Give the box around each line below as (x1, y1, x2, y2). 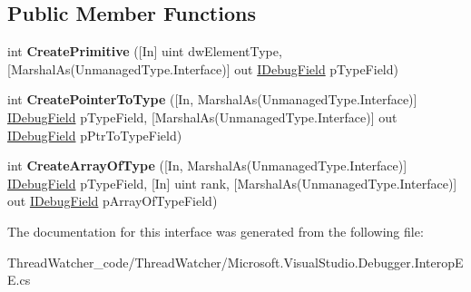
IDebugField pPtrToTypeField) (7, 125, 182, 144)
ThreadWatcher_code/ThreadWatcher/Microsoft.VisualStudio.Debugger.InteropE (7, 252, 464, 271)
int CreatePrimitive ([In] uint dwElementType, (7, 42, 282, 61)
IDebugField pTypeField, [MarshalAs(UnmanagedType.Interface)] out (7, 107, 397, 126)
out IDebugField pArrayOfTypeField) (7, 191, 218, 210)
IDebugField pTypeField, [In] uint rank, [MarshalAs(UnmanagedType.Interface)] (7, 173, 457, 192)
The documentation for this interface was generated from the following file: (7, 221, 424, 240)
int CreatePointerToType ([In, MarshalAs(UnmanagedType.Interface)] (7, 90, 417, 109)
